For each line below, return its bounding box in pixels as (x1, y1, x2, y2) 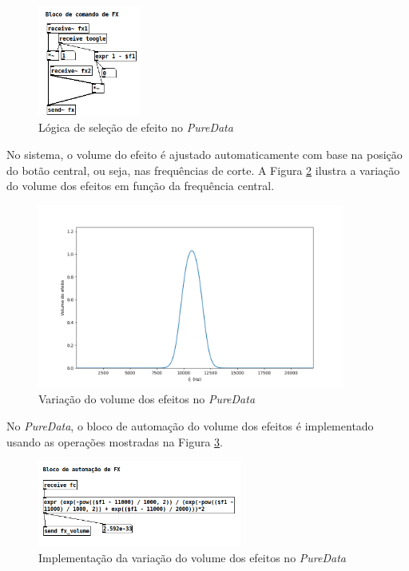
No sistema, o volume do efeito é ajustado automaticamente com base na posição (6, 146, 403, 163)
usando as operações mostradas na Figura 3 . (6, 433, 223, 450)
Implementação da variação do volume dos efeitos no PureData (38, 549, 346, 565)
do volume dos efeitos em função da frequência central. (6, 177, 275, 194)
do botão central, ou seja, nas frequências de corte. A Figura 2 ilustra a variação (6, 161, 400, 178)
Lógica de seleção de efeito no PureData (38, 119, 233, 136)
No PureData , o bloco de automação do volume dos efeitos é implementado (6, 417, 374, 434)
